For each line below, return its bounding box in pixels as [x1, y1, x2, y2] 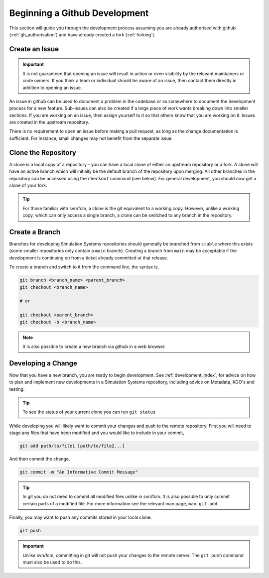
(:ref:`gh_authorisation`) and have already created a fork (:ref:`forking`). [9, 31, 155, 37]
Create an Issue [9, 45, 59, 53]
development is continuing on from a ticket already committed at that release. [9, 254, 168, 261]
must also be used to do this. [22, 559, 82, 565]
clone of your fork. [9, 182, 47, 188]
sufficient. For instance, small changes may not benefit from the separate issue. [9, 135, 173, 141]
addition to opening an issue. [22, 85, 82, 91]
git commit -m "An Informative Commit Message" [19, 469, 138, 475]
